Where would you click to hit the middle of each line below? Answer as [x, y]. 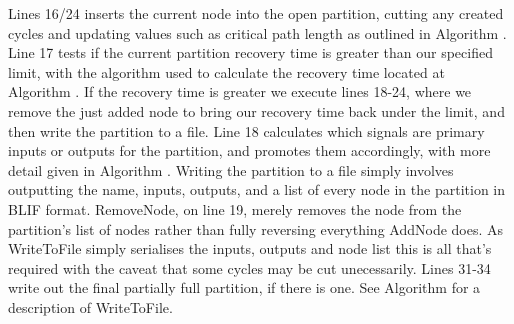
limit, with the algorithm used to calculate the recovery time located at [226, 71]
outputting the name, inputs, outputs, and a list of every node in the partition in [256, 189]
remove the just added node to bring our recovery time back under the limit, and [256, 110]
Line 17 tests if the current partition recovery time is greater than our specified [250, 52]
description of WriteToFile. [90, 306]
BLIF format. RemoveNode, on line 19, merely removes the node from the [235, 208]
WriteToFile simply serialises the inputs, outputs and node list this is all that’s [250, 248]
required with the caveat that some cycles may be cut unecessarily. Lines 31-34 [249, 267]
